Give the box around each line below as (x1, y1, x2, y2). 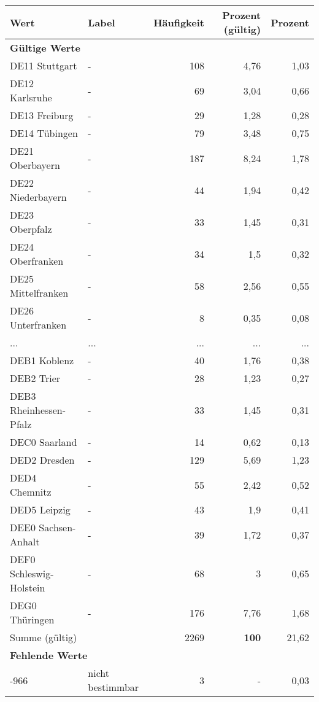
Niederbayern (10, 190, 67, 204)
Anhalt (10, 534, 40, 548)
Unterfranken (10, 318, 67, 332)
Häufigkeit (153, 15, 205, 29)
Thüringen (10, 612, 55, 626)
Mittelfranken (10, 286, 69, 300)
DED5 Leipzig (10, 502, 71, 517)
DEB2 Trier (10, 371, 61, 385)
